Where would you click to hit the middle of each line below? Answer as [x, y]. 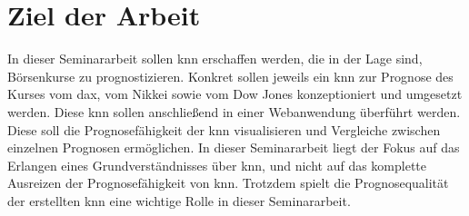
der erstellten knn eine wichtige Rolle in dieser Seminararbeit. [179, 200]
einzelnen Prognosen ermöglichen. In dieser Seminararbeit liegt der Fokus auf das [234, 147]
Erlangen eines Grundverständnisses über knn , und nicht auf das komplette [217, 165]
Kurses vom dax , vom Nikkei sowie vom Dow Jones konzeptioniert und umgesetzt [235, 94]
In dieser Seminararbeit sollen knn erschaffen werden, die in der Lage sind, [215, 59]
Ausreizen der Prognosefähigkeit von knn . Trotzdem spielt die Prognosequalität [228, 183]
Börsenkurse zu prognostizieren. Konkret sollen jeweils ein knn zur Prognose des [230, 76]
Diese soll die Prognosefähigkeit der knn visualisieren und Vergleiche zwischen [224, 129]
